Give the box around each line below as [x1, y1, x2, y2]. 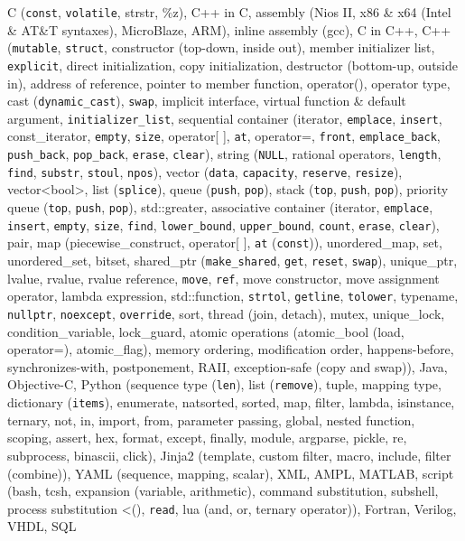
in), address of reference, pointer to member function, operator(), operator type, [7, 73, 451, 92]
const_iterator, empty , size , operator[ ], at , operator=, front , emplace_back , [7, 126, 441, 145]
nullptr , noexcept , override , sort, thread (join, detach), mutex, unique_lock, [7, 304, 445, 323]
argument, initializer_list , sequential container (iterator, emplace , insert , [7, 108, 442, 127]
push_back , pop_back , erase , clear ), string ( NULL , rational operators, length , [7, 145, 442, 163]
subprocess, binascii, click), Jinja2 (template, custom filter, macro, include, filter [7, 445, 451, 464]
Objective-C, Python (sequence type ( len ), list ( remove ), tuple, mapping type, [7, 375, 442, 394]
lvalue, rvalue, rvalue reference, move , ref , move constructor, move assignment [7, 268, 440, 287]
